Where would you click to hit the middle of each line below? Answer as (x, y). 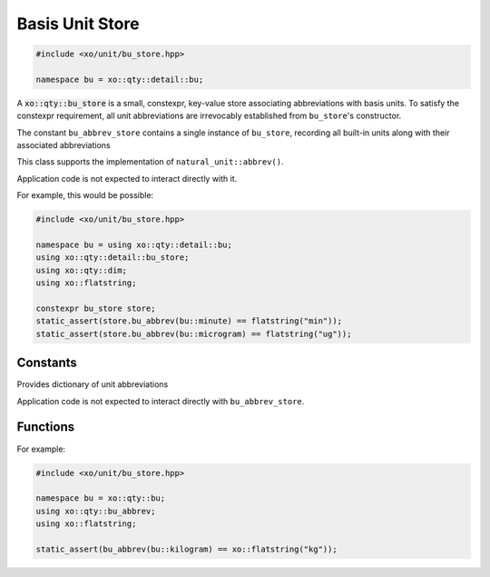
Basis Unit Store (78, 24)
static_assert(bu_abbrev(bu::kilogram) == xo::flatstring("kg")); (186, 549)
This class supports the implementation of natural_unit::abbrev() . (150, 162)
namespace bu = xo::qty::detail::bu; (120, 79)
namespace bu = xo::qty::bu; (101, 498)
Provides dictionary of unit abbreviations (93, 384)
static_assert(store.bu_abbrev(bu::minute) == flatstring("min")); (189, 321)
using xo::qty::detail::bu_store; (113, 258)
